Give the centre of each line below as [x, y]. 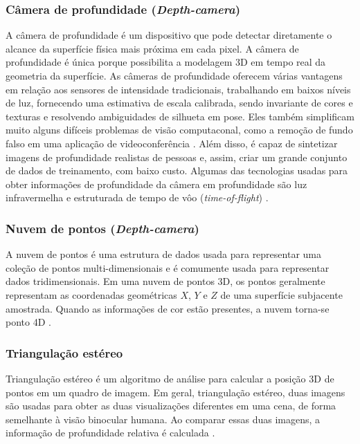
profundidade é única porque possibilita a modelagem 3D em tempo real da [166, 62]
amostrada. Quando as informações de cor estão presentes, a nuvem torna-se [168, 308]
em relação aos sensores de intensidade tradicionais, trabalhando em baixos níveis [178, 89]
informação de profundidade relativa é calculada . [110, 433]
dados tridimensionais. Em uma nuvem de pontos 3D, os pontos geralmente [165, 281]
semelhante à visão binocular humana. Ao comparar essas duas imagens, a [163, 419]
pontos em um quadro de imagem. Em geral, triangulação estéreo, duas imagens [175, 392]
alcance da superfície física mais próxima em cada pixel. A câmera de [152, 48]
